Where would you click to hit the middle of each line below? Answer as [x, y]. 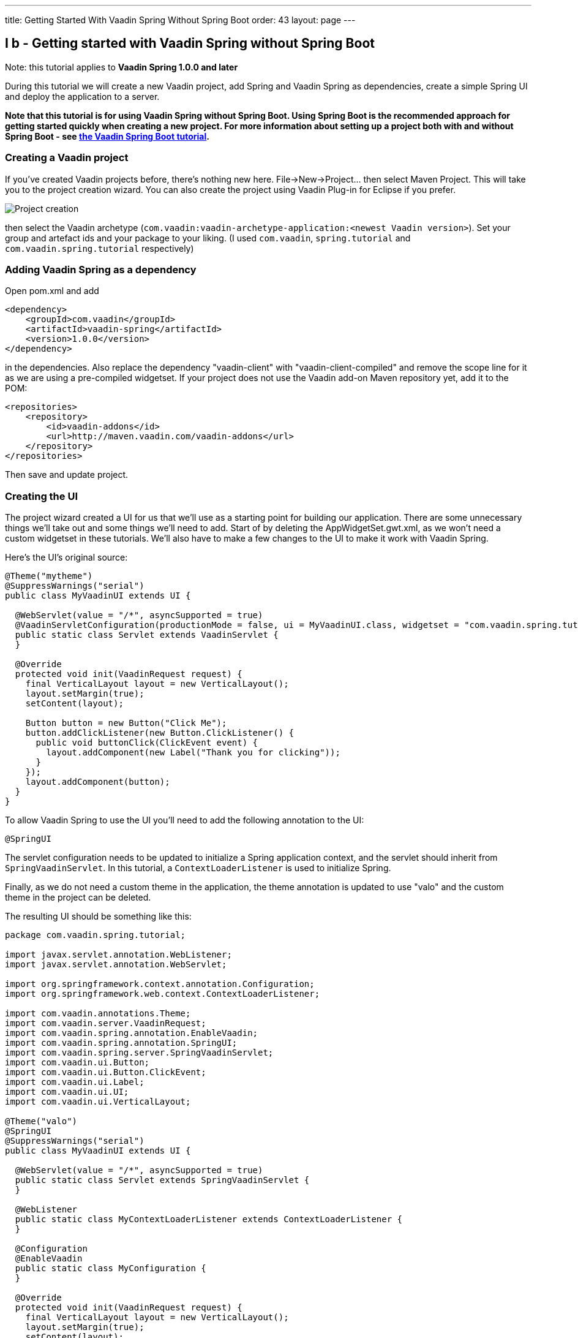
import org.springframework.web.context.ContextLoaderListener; [163, 994]
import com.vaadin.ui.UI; [67, 1092]
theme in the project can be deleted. [78, 898]
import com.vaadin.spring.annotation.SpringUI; [121, 1043]
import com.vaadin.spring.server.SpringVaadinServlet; [139, 1053]
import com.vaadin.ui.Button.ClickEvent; [106, 1072]
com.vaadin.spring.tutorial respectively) [99, 248]
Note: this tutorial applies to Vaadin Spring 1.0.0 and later [122, 67]
